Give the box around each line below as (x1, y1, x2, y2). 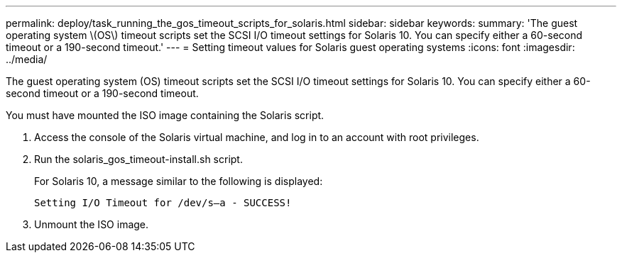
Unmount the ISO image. (34, 218, 149, 230)
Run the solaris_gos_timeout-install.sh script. (34, 153, 243, 165)
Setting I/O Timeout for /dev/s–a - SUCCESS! (34, 197, 292, 208)
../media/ (6, 53, 48, 65)
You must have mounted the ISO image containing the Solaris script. (6, 109, 324, 121)
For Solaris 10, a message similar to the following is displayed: (34, 175, 323, 187)
